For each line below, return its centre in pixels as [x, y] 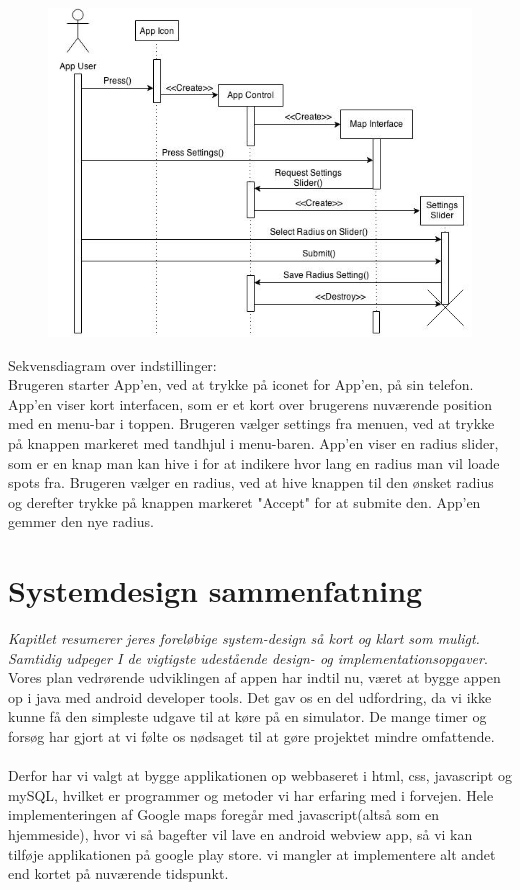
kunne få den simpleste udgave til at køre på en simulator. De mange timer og [247, 716]
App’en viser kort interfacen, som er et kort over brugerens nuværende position [250, 403]
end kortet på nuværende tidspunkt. [118, 873]
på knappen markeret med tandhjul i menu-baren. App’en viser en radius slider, [253, 442]
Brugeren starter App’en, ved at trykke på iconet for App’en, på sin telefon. [241, 384]
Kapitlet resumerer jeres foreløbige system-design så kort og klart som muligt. [244, 638]
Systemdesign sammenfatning [215, 590]
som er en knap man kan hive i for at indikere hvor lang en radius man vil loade [254, 462]
